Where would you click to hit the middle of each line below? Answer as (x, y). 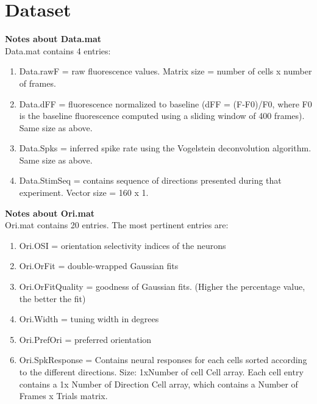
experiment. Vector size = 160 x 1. (84, 193)
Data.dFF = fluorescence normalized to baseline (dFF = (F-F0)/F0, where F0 (166, 103)
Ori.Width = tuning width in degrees (89, 319)
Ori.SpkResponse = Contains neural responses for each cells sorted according (163, 360)
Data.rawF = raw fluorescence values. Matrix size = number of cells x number (166, 71)
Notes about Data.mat (53, 39)
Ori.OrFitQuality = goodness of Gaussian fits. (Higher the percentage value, (162, 287)
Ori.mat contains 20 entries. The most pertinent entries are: (117, 225)
